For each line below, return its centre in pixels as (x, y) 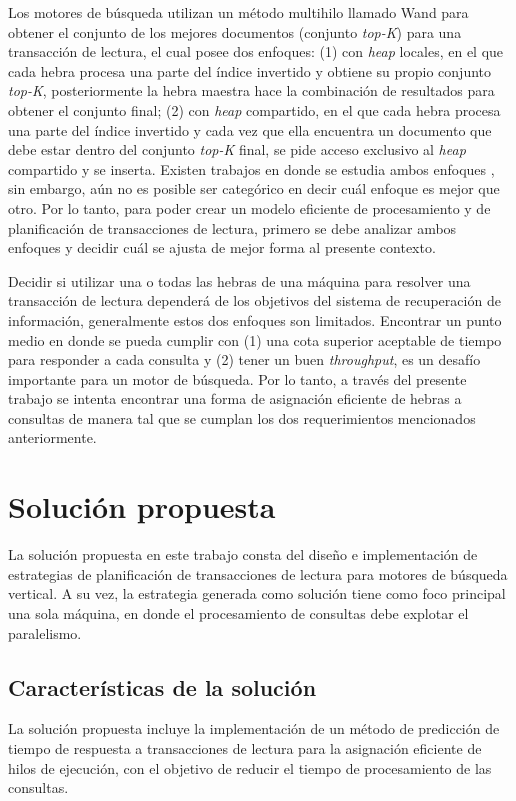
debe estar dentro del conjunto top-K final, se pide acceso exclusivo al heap (237, 149)
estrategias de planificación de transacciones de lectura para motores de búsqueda (258, 573)
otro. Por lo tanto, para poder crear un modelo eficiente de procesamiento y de (249, 207)
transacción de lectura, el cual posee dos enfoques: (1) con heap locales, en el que (256, 51)
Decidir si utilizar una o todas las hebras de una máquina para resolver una (239, 280)
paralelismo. (45, 632)
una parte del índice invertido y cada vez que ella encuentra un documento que (250, 129)
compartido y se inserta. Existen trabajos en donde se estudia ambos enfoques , (251, 168)
